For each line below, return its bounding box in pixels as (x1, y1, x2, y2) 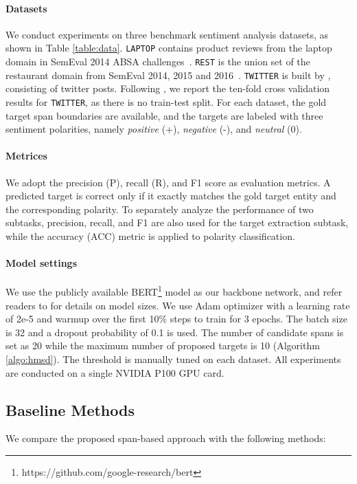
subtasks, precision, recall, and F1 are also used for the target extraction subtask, (5, 215, 349, 230)
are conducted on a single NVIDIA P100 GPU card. (5, 365, 224, 379)
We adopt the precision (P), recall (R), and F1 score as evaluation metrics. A (5, 175, 331, 189)
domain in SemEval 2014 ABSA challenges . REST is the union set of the (5, 54, 310, 69)
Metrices (5, 148, 47, 163)
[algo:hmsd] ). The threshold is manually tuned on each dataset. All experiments (5, 351, 341, 366)
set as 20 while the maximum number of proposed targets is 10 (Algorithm (5, 338, 320, 353)
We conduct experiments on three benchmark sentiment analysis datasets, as (5, 27, 329, 41)
